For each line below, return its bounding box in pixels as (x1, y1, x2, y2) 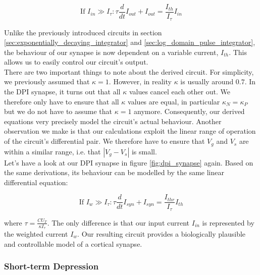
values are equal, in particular (128, 96, 220, 106)
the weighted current (4, 229, 68, 239)
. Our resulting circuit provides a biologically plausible (77, 229, 246, 239)
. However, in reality (109, 76, 172, 87)
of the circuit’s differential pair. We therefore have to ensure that (4, 136, 205, 146)
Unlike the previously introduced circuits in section (4, 27, 162, 37)
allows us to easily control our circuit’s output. (4, 57, 148, 67)
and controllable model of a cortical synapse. (4, 238, 142, 249)
